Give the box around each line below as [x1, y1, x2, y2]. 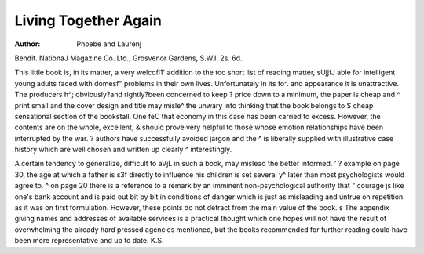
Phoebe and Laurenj [76, 39, 142, 49]
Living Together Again [14, 12, 163, 29]
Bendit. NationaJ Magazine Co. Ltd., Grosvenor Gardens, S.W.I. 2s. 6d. [14, 53, 243, 63]
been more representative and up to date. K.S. [14, 236, 164, 245]
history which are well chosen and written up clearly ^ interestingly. [14, 145, 232, 154]
